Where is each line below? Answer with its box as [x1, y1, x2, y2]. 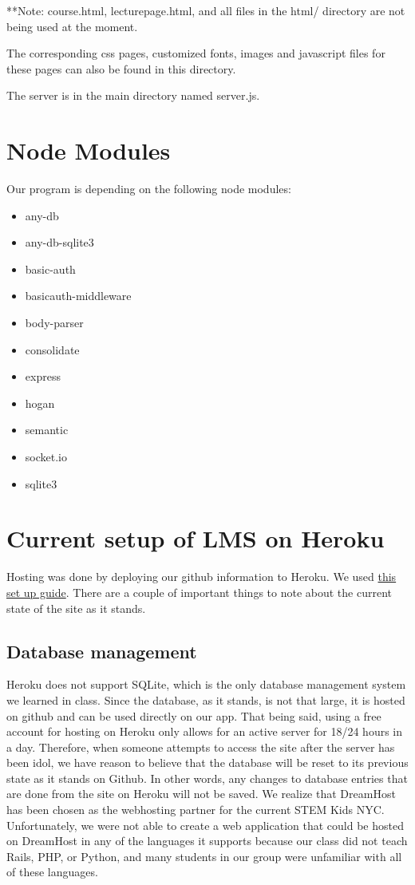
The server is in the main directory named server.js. [6, 87, 260, 104]
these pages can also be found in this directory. [6, 60, 236, 77]
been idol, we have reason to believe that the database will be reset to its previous [6, 754, 409, 771]
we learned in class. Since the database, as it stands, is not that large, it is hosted [6, 691, 405, 708]
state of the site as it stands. [6, 599, 146, 616]
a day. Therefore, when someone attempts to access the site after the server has [6, 738, 395, 755]
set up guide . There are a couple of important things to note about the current [6, 583, 392, 600]
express [25, 368, 61, 385]
